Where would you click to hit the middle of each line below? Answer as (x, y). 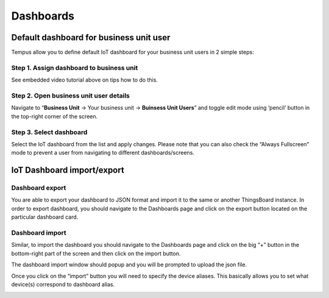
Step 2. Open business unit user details (71, 96)
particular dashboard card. (45, 217)
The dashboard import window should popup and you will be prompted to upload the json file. (129, 264)
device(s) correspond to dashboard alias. (63, 284)
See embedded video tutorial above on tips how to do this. (85, 80)
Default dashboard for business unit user (91, 37)
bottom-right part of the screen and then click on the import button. (96, 254)
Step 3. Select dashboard (49, 132)
